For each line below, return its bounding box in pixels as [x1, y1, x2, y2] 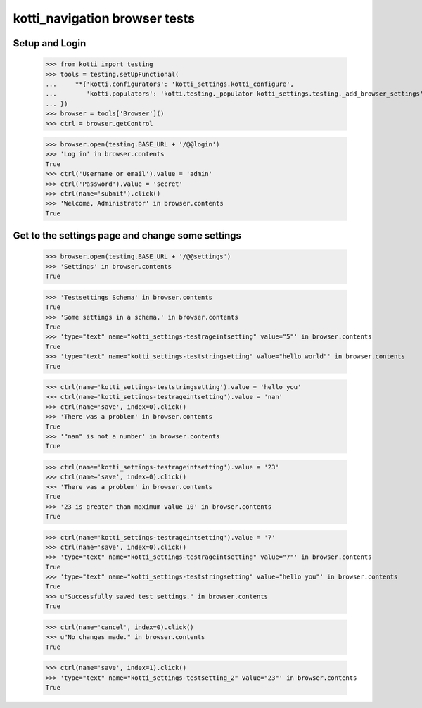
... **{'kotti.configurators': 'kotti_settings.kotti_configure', [45, 80, 295, 88]
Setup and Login [13, 37, 87, 49]
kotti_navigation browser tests [13, 11, 195, 26]
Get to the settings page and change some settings [13, 229, 242, 242]
